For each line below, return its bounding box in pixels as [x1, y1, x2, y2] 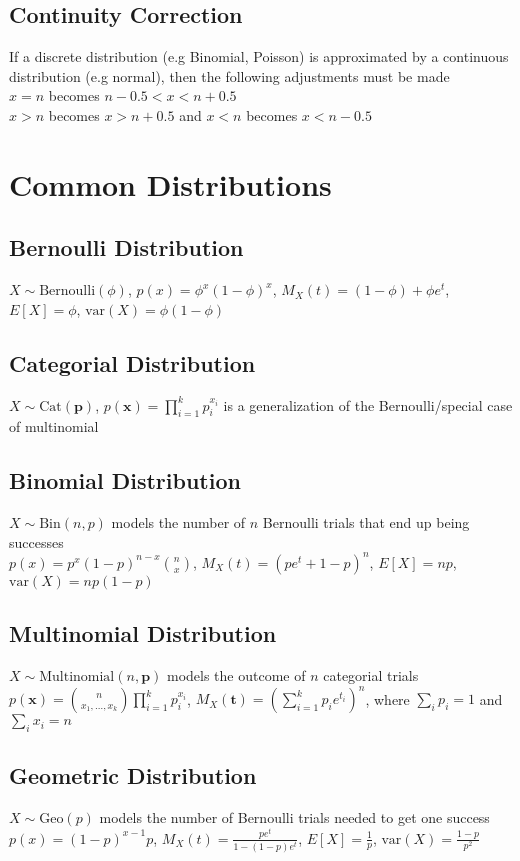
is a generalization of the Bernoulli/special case [223, 394, 513, 415]
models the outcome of [166, 665, 306, 686]
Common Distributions [9, 163, 332, 204]
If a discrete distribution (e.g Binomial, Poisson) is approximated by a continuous [9, 46, 509, 67]
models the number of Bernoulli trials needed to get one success [99, 807, 490, 828]
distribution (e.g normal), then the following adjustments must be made [9, 65, 450, 86]
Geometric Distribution [9, 760, 257, 791]
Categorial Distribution [9, 347, 256, 378]
